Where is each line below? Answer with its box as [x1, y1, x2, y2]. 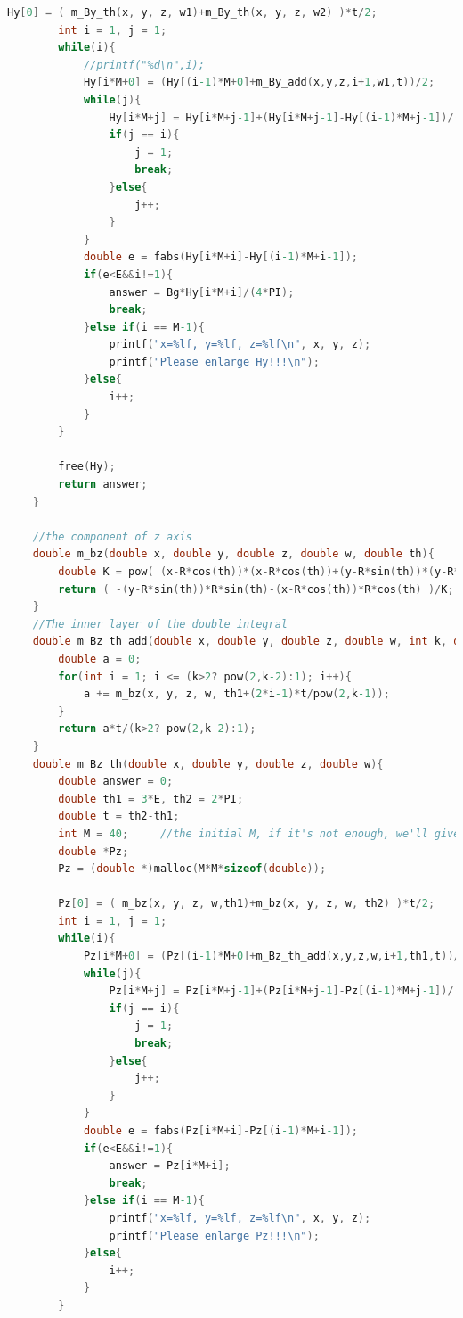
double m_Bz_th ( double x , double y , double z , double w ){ [32, 757, 384, 770]
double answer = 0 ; [58, 775, 174, 788]
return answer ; [58, 478, 148, 491]
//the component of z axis [32, 530, 192, 543]
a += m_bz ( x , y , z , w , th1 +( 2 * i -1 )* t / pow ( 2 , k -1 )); [83, 688, 390, 701]
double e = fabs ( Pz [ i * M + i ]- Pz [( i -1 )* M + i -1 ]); [83, 1124, 358, 1137]
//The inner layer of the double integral [32, 617, 288, 630]
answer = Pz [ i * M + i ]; [109, 1159, 231, 1173]
